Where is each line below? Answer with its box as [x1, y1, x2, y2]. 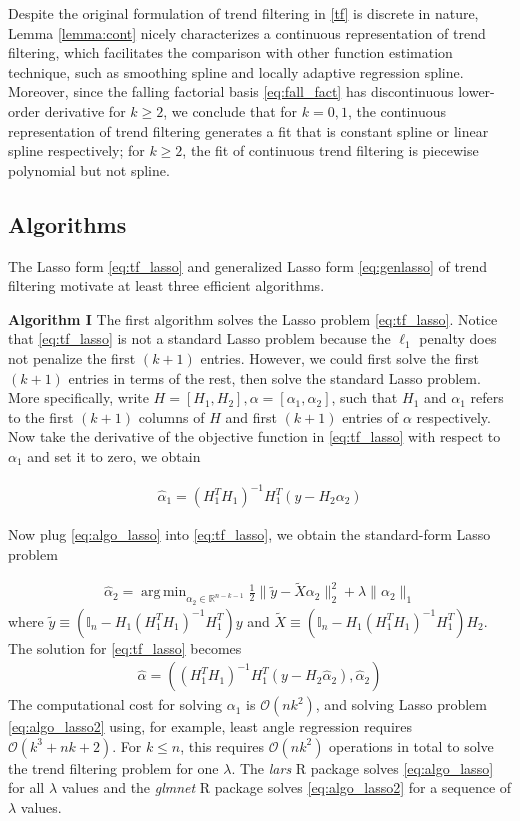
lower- [458, 81, 495, 102]
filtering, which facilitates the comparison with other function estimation [8, 42, 453, 63]
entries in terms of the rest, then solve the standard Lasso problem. [68, 367, 481, 388]
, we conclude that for [163, 100, 298, 121]
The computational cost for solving [8, 694, 223, 715]
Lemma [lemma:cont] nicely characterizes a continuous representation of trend [8, 22, 486, 43]
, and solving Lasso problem [315, 694, 487, 715]
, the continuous [347, 100, 446, 121]
